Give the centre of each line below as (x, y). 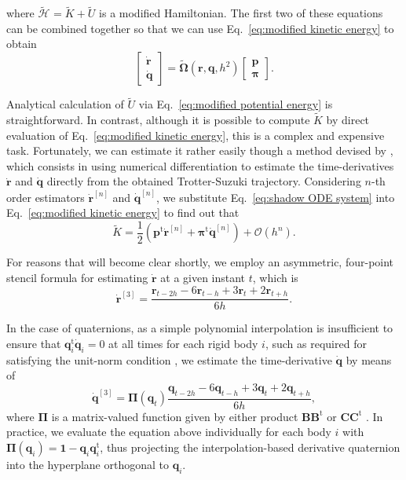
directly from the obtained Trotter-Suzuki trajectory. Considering (204, 181)
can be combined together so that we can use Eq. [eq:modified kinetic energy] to (200, 28)
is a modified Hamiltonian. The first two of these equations (241, 13)
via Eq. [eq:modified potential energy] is (236, 104)
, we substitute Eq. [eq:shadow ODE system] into (276, 197)
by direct (348, 120)
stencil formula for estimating (77, 277)
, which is (275, 277)
